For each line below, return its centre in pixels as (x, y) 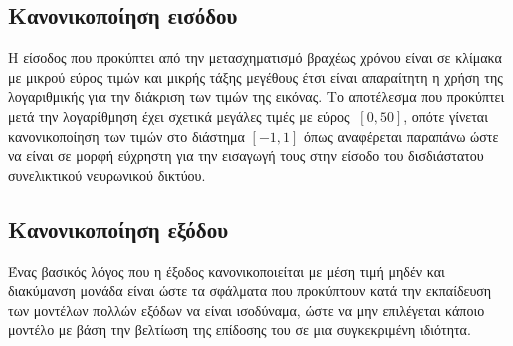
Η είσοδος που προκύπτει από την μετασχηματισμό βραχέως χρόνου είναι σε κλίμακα (255, 57)
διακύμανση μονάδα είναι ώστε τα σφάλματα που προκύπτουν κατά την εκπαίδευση (250, 290)
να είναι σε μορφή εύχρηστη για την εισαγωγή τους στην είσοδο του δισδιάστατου (246, 155)
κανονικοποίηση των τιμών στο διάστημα (126, 135)
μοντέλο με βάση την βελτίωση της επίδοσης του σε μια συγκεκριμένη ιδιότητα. (239, 329)
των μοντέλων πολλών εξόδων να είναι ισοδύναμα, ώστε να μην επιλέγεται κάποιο (246, 309)
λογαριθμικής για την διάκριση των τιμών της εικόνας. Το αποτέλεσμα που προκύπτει (256, 96)
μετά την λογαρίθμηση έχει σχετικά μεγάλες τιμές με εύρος (179, 115)
